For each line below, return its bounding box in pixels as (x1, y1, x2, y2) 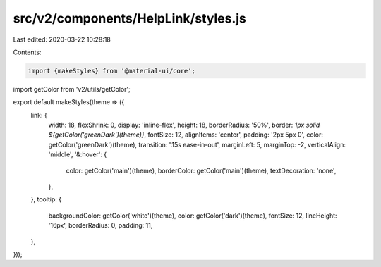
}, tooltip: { (30, 195, 62, 204)
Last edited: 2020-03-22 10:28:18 (13, 35, 111, 44)
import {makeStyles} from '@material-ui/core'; (28, 67, 195, 75)
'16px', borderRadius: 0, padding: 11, (48, 221, 153, 230)
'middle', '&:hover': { (48, 150, 107, 159)
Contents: (13, 48, 42, 56)
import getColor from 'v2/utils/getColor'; (13, 85, 131, 93)
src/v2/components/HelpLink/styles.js (13, 11, 247, 26)
